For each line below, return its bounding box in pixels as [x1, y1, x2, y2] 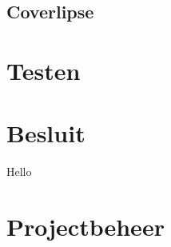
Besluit [6, 117, 85, 149]
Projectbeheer [6, 210, 165, 243]
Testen [6, 54, 81, 86]
